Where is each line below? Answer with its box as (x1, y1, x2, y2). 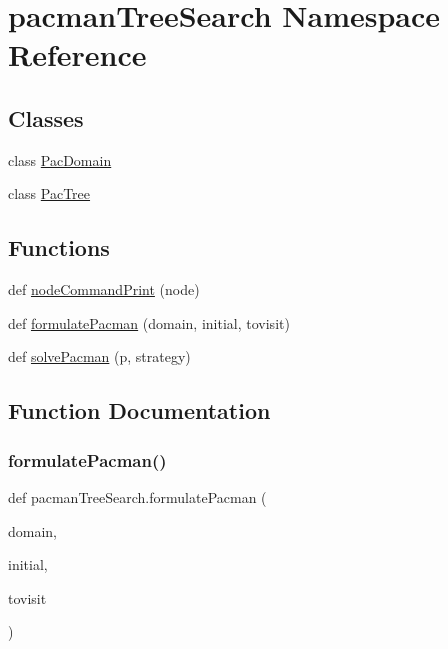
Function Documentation (8, 395, 271, 426)
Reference (8, 34, 147, 75)
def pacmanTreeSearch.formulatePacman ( (8, 486, 267, 507)
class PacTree (8, 183, 91, 204)
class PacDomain (8, 149, 112, 170)
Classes (8, 102, 84, 133)
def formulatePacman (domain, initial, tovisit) (8, 312, 290, 333)
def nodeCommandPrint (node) (8, 279, 200, 300)
